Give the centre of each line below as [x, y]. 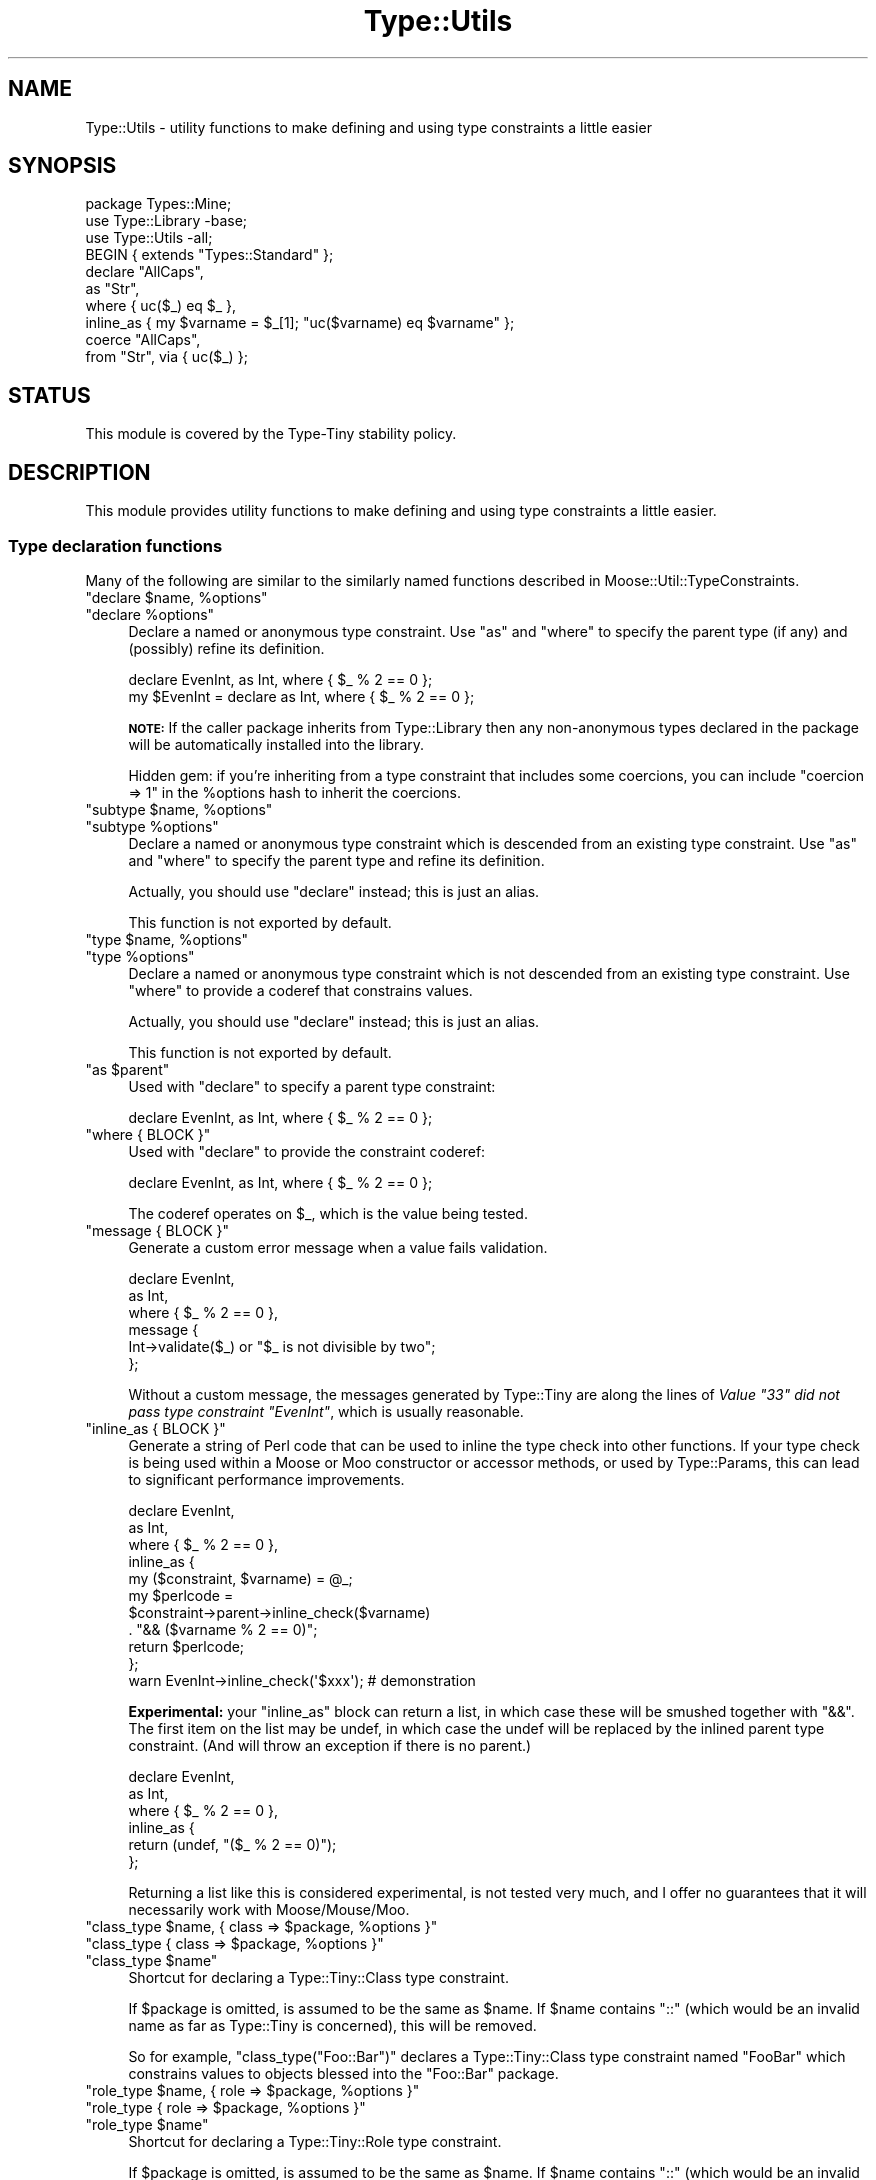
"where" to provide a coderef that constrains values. [300, 990]
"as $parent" [127, 1069]
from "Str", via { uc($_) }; [166, 357]
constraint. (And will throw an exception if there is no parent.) [330, 1745]
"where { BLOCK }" [148, 1134]
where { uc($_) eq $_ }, [161, 306]
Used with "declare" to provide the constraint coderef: [307, 1151]
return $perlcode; [186, 1646]
